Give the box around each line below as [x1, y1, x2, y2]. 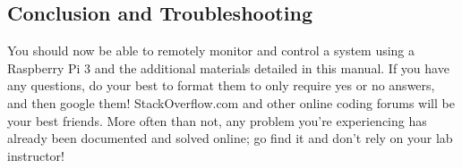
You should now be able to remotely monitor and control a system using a [7, 41, 415, 60]
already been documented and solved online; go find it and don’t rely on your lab [7, 129, 453, 147]
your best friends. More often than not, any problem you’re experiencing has [7, 111, 427, 130]
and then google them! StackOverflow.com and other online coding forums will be [7, 93, 455, 112]
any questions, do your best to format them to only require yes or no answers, [7, 76, 435, 95]
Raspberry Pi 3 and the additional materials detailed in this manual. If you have [7, 58, 449, 77]
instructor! [7, 146, 64, 164]
